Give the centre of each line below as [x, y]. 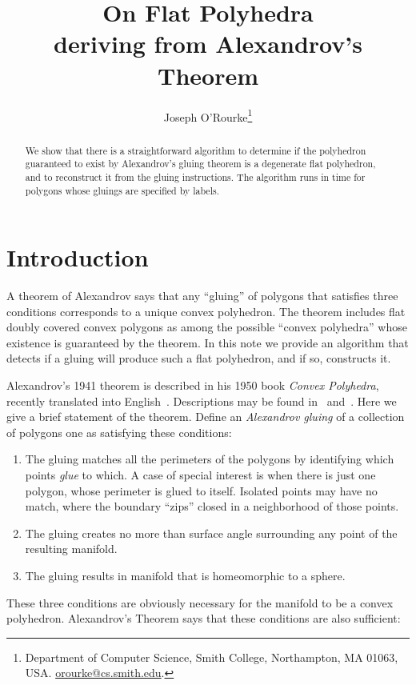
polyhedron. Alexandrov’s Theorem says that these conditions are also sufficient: [204, 618]
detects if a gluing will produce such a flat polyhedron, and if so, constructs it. [199, 358]
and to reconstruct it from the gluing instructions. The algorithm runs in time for [195, 176]
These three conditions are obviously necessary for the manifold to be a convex [200, 602]
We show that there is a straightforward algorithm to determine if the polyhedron [196, 150]
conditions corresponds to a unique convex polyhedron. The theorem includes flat [206, 311]
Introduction [78, 257]
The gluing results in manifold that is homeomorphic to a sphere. [185, 576]
